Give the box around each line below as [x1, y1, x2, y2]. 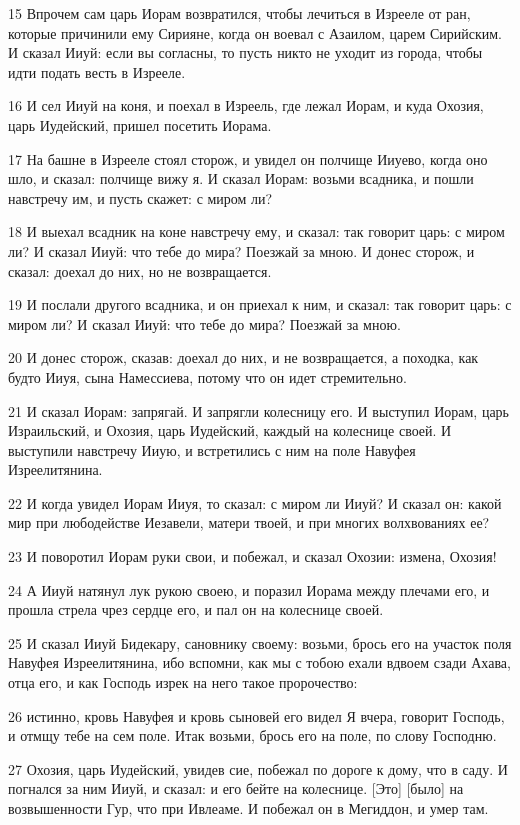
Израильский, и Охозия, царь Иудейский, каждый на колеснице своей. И [8, 420, 452, 441]
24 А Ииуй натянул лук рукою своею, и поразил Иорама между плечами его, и [8, 579, 490, 600]
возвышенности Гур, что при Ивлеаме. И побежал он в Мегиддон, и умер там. [8, 798, 489, 818]
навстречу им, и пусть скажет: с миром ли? [8, 187, 273, 208]
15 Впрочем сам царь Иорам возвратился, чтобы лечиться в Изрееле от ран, [8, 3, 471, 23]
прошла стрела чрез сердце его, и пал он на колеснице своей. [8, 599, 384, 620]
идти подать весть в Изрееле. [8, 61, 186, 82]
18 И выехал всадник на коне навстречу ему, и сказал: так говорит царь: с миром [8, 221, 505, 242]
